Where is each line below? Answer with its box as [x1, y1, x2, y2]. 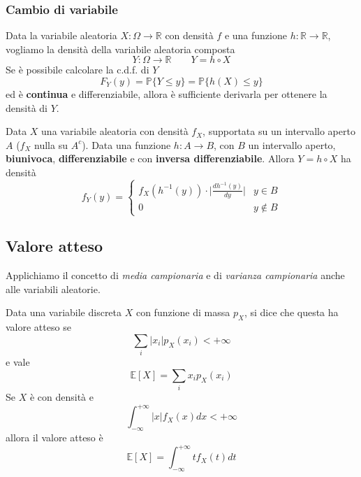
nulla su [34, 137, 68, 152]
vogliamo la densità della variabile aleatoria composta [6, 41, 235, 56]
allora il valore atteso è [6, 429, 103, 444]
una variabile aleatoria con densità [41, 124, 189, 138]
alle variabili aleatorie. [6, 281, 101, 296]
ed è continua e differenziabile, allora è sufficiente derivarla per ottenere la [6, 87, 327, 101]
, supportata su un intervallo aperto [202, 124, 355, 138]
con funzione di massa [135, 305, 230, 320]
